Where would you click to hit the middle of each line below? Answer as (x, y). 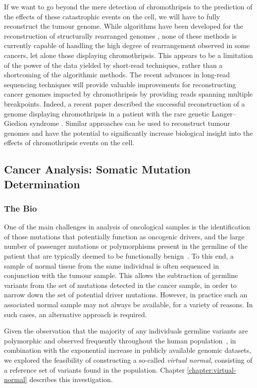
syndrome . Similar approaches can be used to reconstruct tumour (130, 123)
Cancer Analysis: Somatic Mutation (98, 169)
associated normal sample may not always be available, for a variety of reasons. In (128, 305)
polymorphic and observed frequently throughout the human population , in (120, 340)
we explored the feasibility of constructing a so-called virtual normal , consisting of (128, 360)
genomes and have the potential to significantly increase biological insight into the (128, 133)
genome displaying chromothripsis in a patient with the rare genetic (107, 113)
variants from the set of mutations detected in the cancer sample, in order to (120, 285)
